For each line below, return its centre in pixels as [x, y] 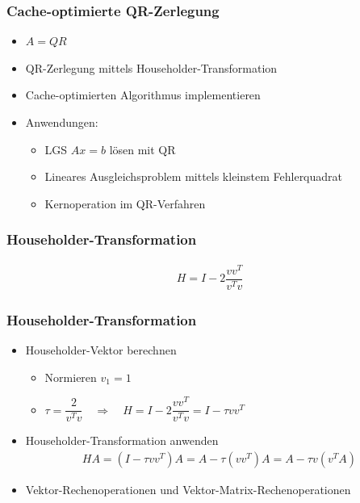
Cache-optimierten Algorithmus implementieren [143, 95]
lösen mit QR [142, 149]
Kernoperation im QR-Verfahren [125, 203]
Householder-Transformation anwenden [122, 440]
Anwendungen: [62, 122]
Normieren [71, 377]
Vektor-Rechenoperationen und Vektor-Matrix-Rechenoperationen [188, 489]
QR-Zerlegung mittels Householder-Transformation [151, 67]
